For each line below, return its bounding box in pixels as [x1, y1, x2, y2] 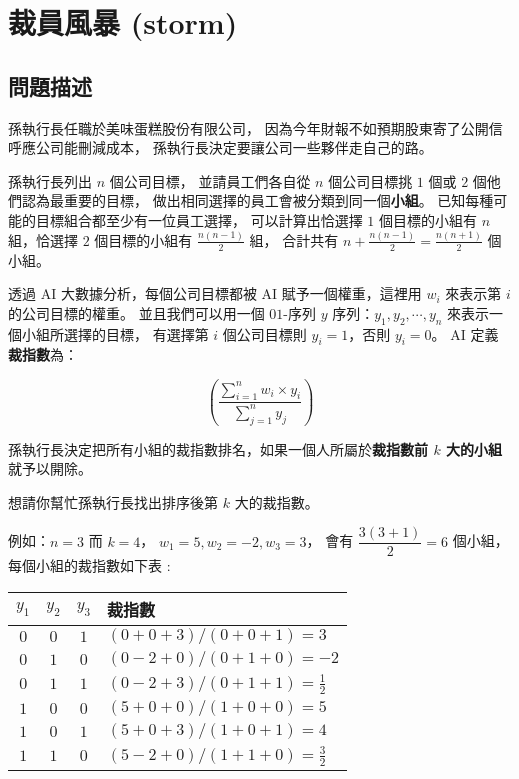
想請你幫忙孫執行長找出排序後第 [8, 491, 218, 512]
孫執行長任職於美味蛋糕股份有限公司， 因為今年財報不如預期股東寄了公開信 [8, 117, 503, 138]
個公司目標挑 [328, 170, 413, 191]
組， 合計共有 [249, 229, 339, 250]
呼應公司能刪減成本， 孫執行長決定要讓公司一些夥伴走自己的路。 [8, 137, 433, 158]
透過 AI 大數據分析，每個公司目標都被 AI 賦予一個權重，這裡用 [8, 283, 422, 304]
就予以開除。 [8, 458, 92, 479]
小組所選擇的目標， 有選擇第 [21, 323, 209, 344]
